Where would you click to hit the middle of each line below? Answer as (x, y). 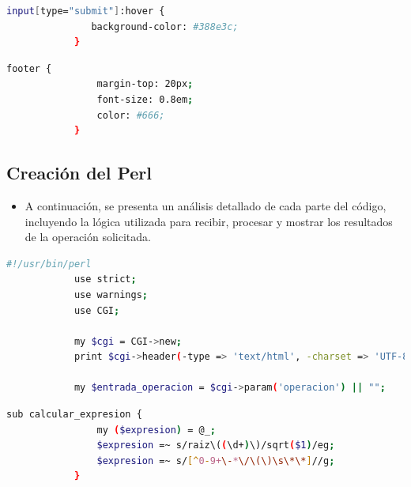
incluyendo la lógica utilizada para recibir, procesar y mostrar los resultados (209, 221)
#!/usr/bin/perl (49, 264)
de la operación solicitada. (88, 237)
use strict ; (105, 279)
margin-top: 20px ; (145, 84)
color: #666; (131, 115)
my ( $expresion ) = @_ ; (156, 430)
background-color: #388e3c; (165, 26)
